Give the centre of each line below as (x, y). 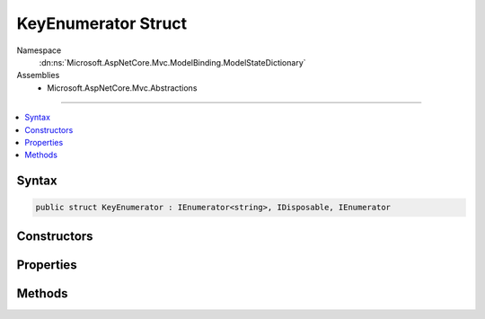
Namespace (39, 50)
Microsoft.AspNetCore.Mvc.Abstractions (122, 88)
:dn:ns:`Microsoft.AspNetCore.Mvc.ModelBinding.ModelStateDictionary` (172, 62)
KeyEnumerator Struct (102, 23)
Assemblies (38, 75)
